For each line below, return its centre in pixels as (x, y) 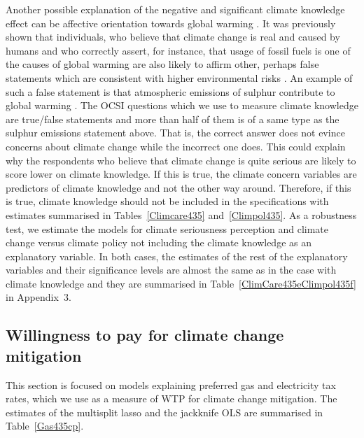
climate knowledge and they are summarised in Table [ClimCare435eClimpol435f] (181, 283)
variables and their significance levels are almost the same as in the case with (171, 270)
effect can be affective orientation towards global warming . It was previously (171, 23)
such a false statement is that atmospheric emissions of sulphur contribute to (170, 91)
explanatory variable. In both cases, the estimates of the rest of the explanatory (177, 256)
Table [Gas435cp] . (45, 426)
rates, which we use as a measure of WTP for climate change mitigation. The (171, 398)
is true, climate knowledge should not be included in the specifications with (167, 201)
